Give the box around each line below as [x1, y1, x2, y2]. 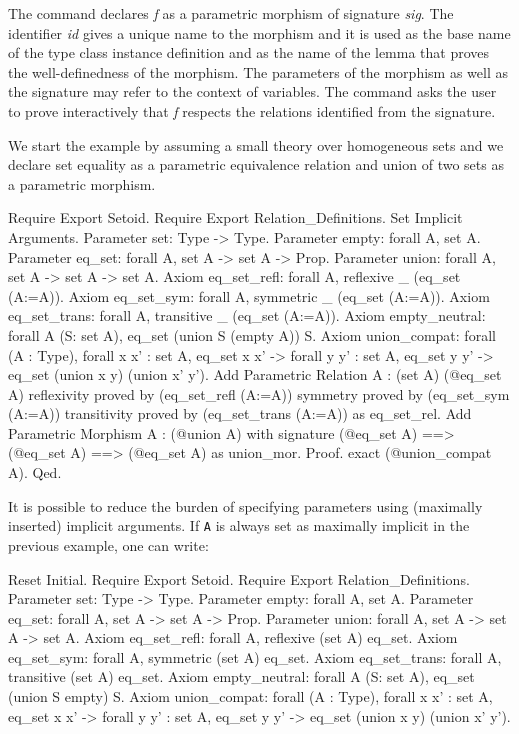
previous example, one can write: [8, 534, 209, 555]
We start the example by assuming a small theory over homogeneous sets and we [8, 134, 504, 155]
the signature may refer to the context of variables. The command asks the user [8, 81, 497, 102]
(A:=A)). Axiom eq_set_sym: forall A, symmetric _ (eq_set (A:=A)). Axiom [8, 285, 490, 306]
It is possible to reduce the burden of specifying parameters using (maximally [8, 495, 483, 516]
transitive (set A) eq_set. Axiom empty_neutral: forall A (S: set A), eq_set [8, 666, 475, 687]
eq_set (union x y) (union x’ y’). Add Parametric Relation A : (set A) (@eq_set [8, 364, 502, 385]
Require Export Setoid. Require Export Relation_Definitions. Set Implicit [8, 207, 463, 228]
